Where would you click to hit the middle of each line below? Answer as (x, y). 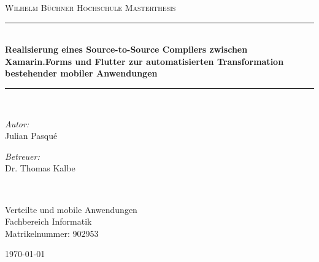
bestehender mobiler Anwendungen (81, 73)
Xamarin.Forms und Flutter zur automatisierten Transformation (144, 61)
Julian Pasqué (31, 136)
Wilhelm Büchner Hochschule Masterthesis (90, 7)
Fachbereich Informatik (48, 221)
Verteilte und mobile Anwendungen (71, 209)
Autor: (17, 123)
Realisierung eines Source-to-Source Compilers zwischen (126, 49)
